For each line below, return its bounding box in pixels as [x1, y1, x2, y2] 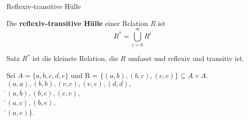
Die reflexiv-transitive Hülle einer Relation [6, 17, 148, 28]
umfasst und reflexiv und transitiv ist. [128, 53, 244, 63]
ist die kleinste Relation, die [32, 53, 118, 63]
